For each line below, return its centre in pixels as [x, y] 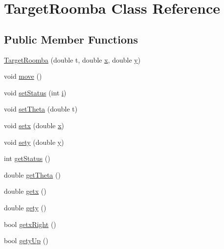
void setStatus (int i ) [35, 92]
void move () [23, 76]
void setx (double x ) [34, 125]
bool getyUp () [26, 240]
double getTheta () [32, 174]
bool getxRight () [30, 224]
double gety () [25, 207]
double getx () [25, 191]
